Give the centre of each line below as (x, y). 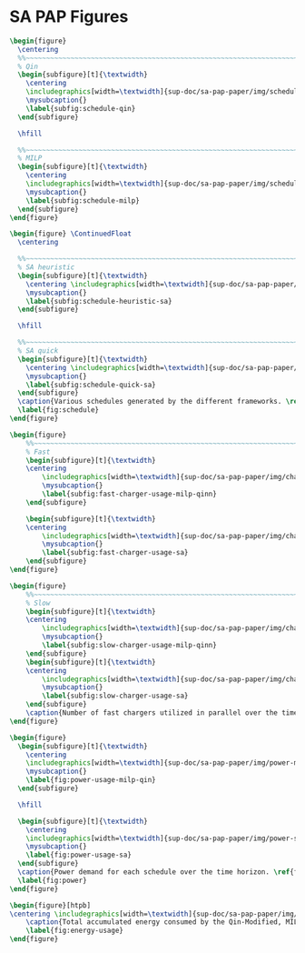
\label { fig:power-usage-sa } (79, 855)
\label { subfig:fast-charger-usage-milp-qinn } (130, 494)
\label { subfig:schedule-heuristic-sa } (99, 301)
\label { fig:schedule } (59, 410)
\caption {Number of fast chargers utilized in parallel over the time (162, 713)
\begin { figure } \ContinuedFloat (70, 234)
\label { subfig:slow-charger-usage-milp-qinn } (130, 646)
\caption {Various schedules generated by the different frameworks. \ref (160, 402)
